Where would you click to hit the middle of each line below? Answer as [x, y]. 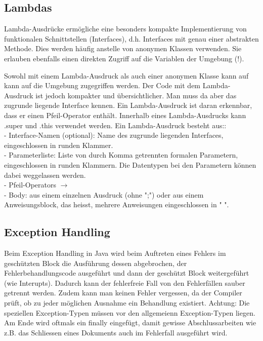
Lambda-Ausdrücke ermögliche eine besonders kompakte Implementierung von [125, 29]
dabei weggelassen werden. [45, 175]
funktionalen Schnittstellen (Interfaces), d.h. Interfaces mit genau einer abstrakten [131, 38]
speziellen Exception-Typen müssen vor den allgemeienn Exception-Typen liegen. [130, 312]
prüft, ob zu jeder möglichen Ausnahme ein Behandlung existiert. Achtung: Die [127, 303]
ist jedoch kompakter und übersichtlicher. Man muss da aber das [136, 95]
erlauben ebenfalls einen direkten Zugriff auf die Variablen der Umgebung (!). [124, 58]
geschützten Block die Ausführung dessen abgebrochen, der [96, 263]
